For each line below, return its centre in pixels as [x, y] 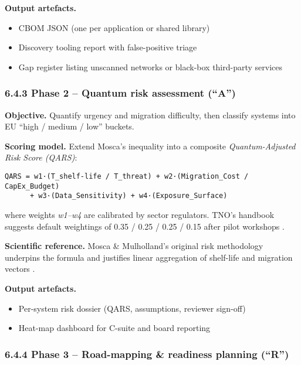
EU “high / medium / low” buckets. [70, 126]
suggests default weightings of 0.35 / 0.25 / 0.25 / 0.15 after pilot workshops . [145, 226]
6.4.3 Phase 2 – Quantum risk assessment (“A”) [120, 93]
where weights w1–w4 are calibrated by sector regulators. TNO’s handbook [140, 214]
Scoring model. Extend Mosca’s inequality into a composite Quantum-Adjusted [150, 146]
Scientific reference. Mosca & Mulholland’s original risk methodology [134, 246]
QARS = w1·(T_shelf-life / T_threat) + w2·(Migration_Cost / [127, 176]
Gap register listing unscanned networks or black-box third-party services [150, 66]
